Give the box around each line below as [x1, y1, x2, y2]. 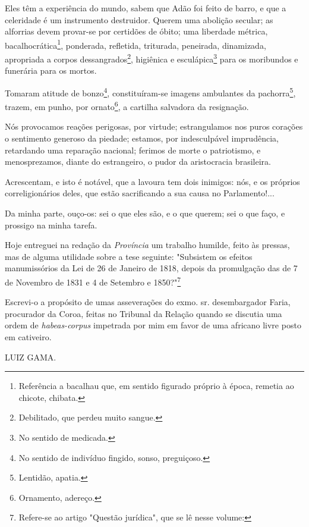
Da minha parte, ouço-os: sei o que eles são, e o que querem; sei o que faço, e [5, 206, 285, 219]
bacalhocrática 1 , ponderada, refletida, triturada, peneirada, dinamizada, [5, 37, 266, 51]
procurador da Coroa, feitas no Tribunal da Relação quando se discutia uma [5, 307, 282, 319]
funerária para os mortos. [5, 64, 97, 77]
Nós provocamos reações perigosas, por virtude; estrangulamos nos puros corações [5, 120, 303, 133]
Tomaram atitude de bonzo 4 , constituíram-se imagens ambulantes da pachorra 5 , [5, 84, 296, 99]
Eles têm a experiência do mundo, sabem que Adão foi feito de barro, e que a [5, 2, 286, 14]
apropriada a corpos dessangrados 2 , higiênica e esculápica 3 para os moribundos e [5, 51, 298, 65]
